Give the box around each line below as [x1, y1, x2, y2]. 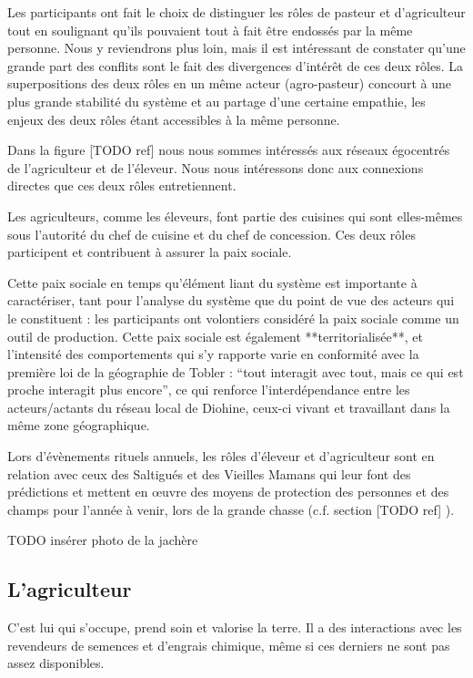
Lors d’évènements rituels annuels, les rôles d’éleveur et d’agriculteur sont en [7, 447, 435, 466]
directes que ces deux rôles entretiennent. [7, 176, 236, 195]
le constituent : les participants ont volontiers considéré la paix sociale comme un [7, 308, 459, 327]
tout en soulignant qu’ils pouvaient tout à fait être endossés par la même [7, 20, 413, 39]
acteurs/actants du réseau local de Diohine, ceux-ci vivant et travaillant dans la [7, 397, 450, 416]
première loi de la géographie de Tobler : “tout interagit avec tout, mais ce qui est [7, 362, 464, 381]
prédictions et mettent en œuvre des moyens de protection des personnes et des [7, 482, 449, 501]
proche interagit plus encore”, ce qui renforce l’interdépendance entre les [7, 380, 410, 399]
